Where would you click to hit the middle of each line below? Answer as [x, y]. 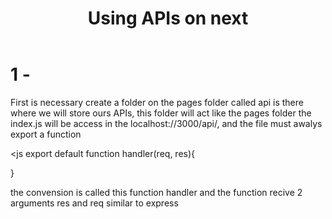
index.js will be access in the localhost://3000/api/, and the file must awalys [166, 123]
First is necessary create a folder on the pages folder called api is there [157, 102]
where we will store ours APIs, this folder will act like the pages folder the [161, 113]
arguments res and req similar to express [94, 203]
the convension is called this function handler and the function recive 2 [156, 192]
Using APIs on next [168, 18]
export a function [46, 134]
